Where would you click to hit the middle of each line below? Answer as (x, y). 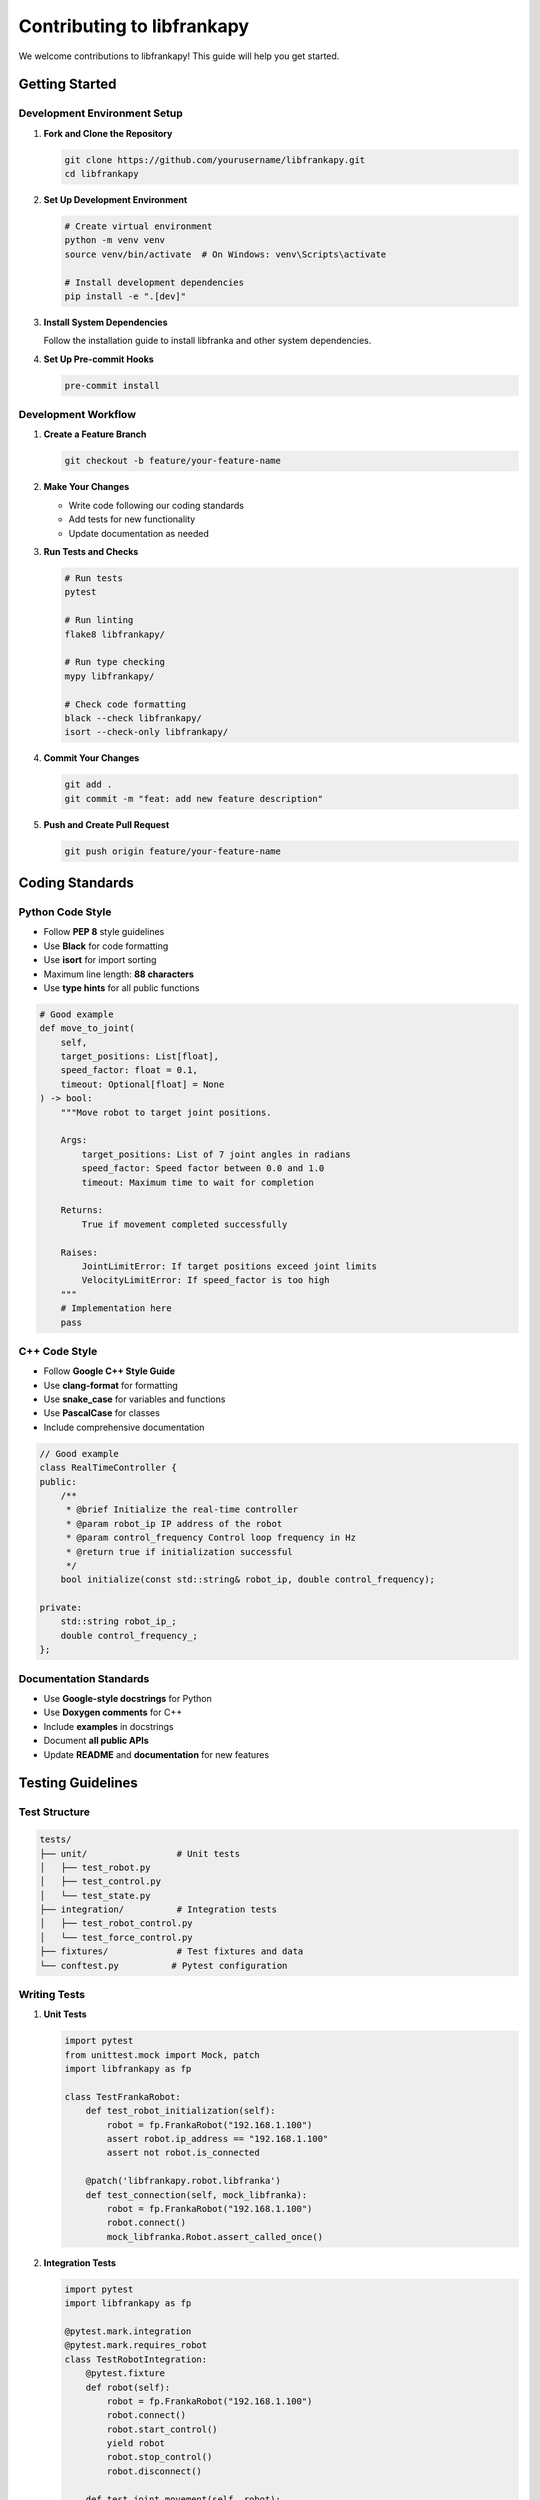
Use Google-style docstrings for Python (127, 1698)
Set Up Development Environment (115, 200)
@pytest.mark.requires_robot (136, 2345)
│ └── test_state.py (95, 1895)
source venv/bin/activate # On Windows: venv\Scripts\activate (225, 254)
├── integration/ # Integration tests (158, 1909)
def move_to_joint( (87, 1028)
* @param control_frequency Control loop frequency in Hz (211, 1538)
